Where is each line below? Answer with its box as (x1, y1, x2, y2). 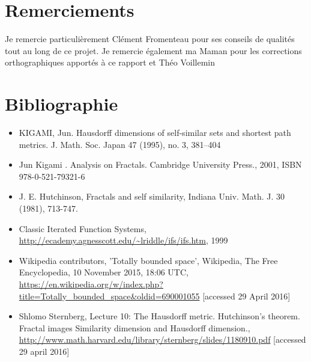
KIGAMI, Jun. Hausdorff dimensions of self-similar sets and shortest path (19, 126, 291, 139)
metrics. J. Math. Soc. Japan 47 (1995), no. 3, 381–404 (19, 138, 221, 150)
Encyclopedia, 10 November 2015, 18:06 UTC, (19, 266, 189, 278)
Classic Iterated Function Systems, (19, 222, 146, 235)
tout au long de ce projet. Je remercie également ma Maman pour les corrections (5, 44, 302, 57)
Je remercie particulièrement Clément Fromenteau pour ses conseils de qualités (5, 32, 295, 45)
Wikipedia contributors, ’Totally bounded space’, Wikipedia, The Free (19, 254, 278, 266)
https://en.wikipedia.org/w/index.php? (19, 277, 163, 290)
